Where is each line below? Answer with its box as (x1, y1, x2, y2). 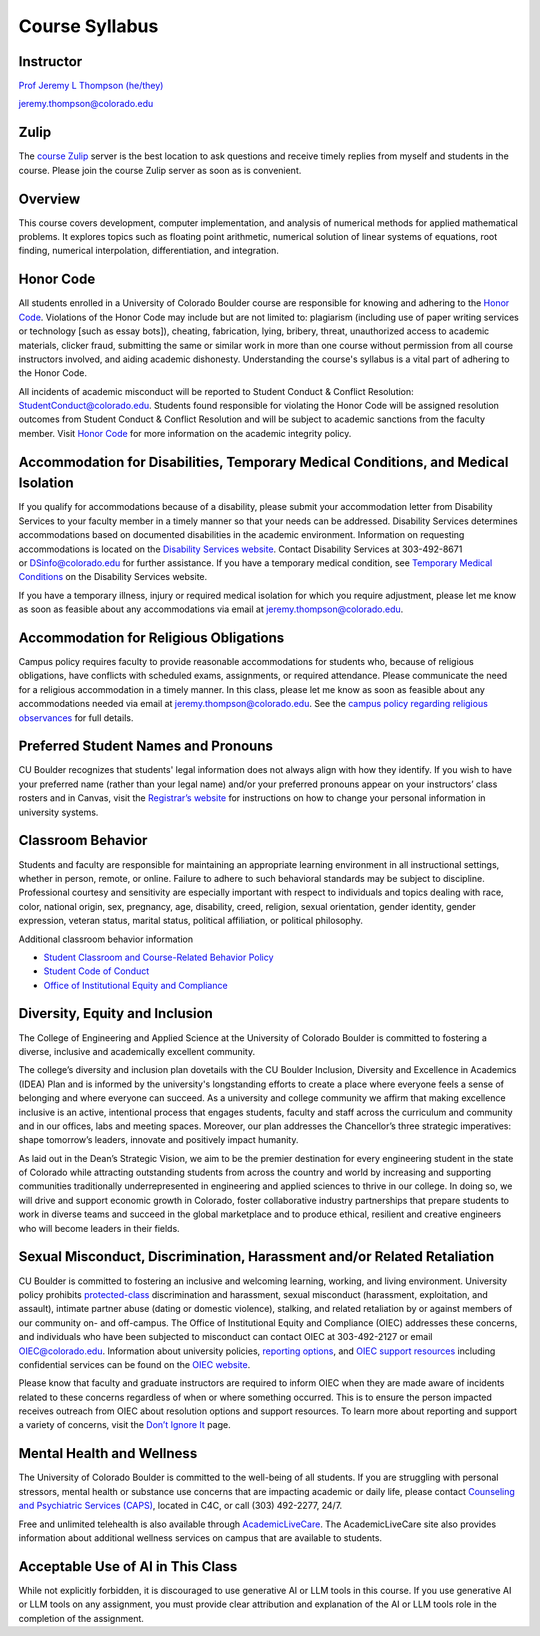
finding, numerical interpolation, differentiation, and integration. (18, 245, 280, 257)
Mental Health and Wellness (18, 1445, 198, 1462)
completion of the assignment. (18, 1612, 145, 1624)
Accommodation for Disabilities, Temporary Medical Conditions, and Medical (18, 453, 509, 470)
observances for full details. (18, 711, 134, 724)
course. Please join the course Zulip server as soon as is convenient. (18, 164, 302, 176)
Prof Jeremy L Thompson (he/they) (18, 80, 164, 92)
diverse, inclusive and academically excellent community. (18, 1045, 255, 1057)
